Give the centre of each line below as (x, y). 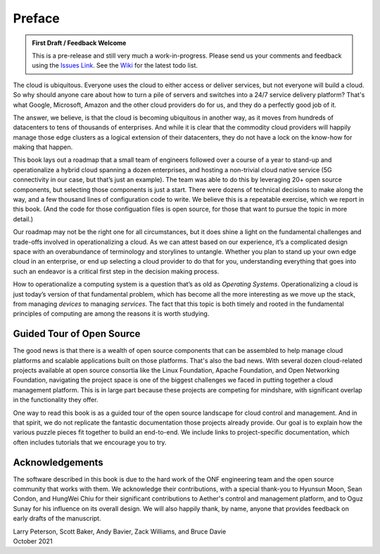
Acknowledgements (58, 462)
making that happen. (43, 147)
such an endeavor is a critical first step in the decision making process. (116, 271)
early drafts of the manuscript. (57, 518)
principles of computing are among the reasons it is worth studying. (111, 314)
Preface (36, 18)
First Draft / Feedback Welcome (79, 43)
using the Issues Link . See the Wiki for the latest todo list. (115, 65)
